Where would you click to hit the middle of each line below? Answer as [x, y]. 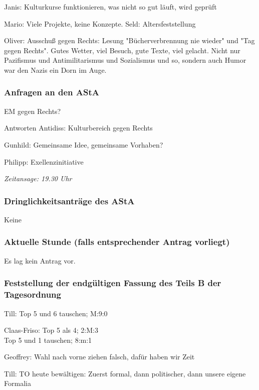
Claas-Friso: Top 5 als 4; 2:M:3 [51, 330]
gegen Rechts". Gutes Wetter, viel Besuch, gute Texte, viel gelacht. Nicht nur [122, 50]
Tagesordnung [33, 294]
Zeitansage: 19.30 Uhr [38, 178]
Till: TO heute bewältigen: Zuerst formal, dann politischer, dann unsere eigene [125, 373]
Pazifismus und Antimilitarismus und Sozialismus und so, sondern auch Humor [125, 60]
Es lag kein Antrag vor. [40, 260]
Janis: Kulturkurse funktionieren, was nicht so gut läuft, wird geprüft [110, 7]
